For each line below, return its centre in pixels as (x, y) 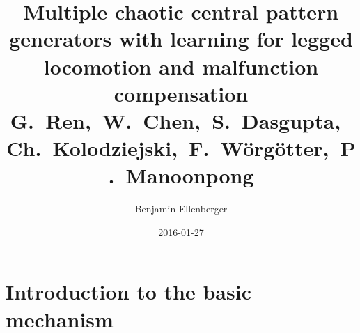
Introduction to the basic (128, 292)
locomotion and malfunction (181, 66)
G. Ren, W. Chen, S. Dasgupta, (175, 120)
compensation (181, 93)
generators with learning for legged (181, 39)
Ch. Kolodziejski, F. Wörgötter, (168, 148)
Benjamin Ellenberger (181, 209)
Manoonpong (190, 175)
